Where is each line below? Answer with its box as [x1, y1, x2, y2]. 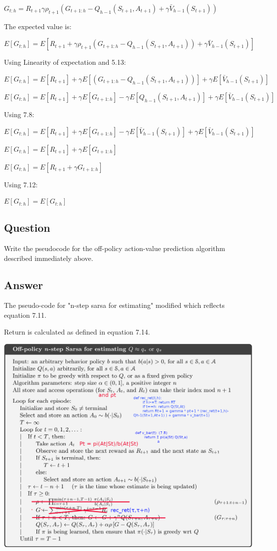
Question [4, 220, 50, 235]
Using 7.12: [4, 179, 38, 189]
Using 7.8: [4, 109, 35, 119]
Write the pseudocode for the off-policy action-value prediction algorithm [4, 243, 225, 253]
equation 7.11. [4, 309, 46, 320]
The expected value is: [4, 21, 72, 31]
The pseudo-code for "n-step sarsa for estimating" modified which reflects [4, 300, 225, 310]
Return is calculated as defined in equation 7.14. [4, 326, 150, 337]
